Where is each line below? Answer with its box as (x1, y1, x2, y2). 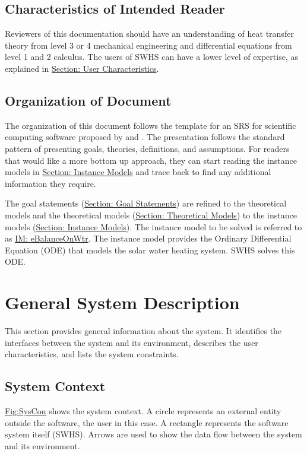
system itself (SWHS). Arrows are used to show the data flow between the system (5, 428, 302, 440)
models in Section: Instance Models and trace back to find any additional (5, 166, 271, 178)
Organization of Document (5, 91, 172, 109)
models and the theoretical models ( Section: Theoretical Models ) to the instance (5, 208, 297, 221)
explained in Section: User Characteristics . (5, 62, 159, 74)
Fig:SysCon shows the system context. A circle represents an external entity (5, 405, 281, 417)
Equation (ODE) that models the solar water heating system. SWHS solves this (5, 243, 295, 256)
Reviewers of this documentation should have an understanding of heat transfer (5, 27, 294, 40)
